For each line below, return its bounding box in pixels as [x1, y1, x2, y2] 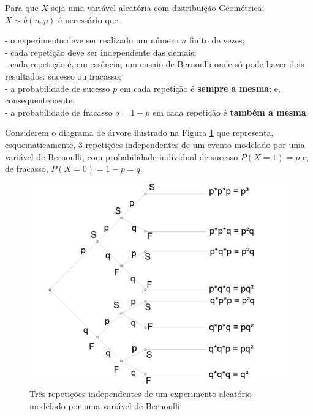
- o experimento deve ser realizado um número [5, 34, 179, 46]
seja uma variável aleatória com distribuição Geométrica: [51, 1, 265, 13]
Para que [5, 1, 39, 13]
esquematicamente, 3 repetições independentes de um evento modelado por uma [5, 138, 305, 150]
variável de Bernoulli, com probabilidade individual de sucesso [5, 150, 238, 163]
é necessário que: [58, 13, 121, 26]
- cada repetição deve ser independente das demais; [5, 45, 197, 58]
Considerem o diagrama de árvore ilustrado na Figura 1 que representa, [5, 126, 274, 139]
